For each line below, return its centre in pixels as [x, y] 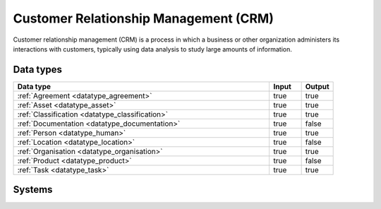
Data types [38, 70]
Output [317, 86]
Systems [33, 190]
